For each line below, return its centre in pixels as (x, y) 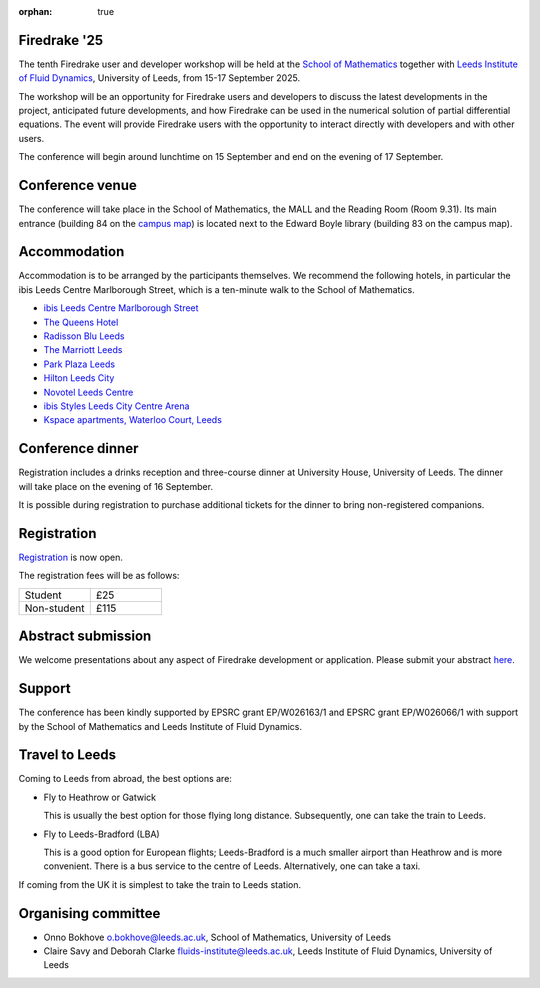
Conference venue (77, 185)
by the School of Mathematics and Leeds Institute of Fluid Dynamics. (160, 726)
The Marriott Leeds (83, 350)
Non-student (54, 608)
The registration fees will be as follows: (99, 576)
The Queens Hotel (81, 322)
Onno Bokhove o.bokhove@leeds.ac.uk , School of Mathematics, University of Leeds (217, 937)
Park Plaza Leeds (79, 364)
